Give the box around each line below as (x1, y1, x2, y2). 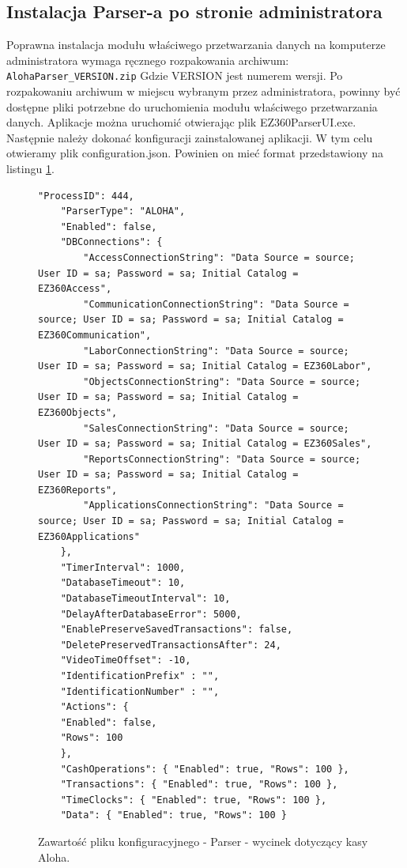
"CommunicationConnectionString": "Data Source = (83, 298, 349, 310)
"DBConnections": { (60, 236, 163, 248)
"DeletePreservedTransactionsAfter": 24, (60, 639, 281, 651)
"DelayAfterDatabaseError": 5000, (60, 608, 242, 620)
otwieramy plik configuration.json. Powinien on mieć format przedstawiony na (6, 145, 383, 161)
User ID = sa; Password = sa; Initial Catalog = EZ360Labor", (38, 360, 372, 372)
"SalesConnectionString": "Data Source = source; (83, 422, 349, 434)
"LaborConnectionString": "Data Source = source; (83, 345, 349, 357)
